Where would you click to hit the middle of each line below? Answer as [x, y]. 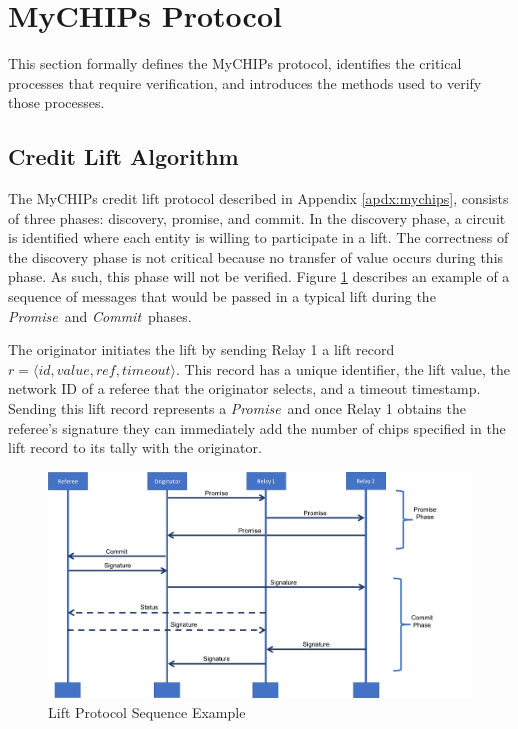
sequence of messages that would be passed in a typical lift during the [222, 296]
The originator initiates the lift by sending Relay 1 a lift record [201, 349]
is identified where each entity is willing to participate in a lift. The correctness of [258, 237]
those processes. [56, 102]
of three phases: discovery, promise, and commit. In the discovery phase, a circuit [257, 217]
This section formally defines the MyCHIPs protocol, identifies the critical [235, 63]
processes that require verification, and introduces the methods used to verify [245, 82]
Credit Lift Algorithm [123, 156]
